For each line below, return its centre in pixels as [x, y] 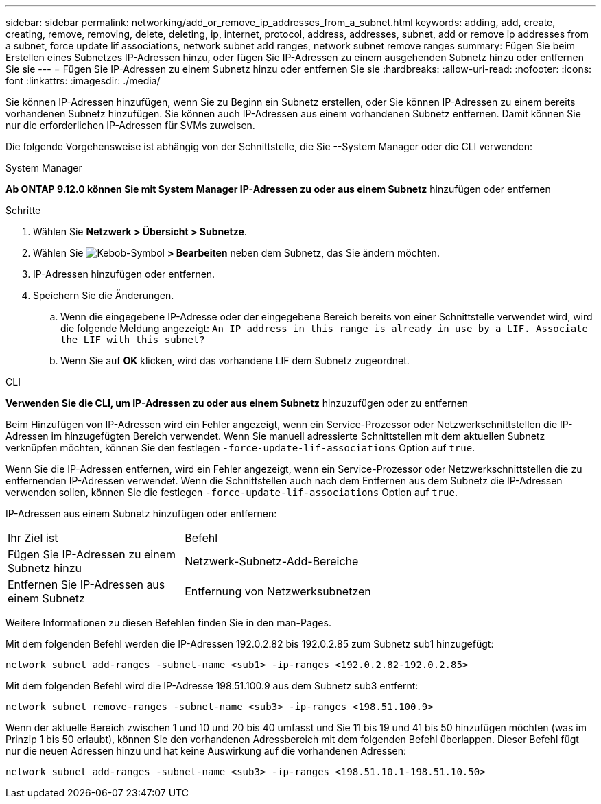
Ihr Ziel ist [33, 538]
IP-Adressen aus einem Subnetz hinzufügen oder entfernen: [141, 513]
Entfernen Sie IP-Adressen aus [86, 584]
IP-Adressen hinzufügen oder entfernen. [124, 274]
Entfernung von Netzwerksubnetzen [278, 591]
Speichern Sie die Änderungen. [104, 295]
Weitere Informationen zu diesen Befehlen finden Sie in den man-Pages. [168, 623]
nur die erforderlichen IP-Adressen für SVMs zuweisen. [130, 125]
